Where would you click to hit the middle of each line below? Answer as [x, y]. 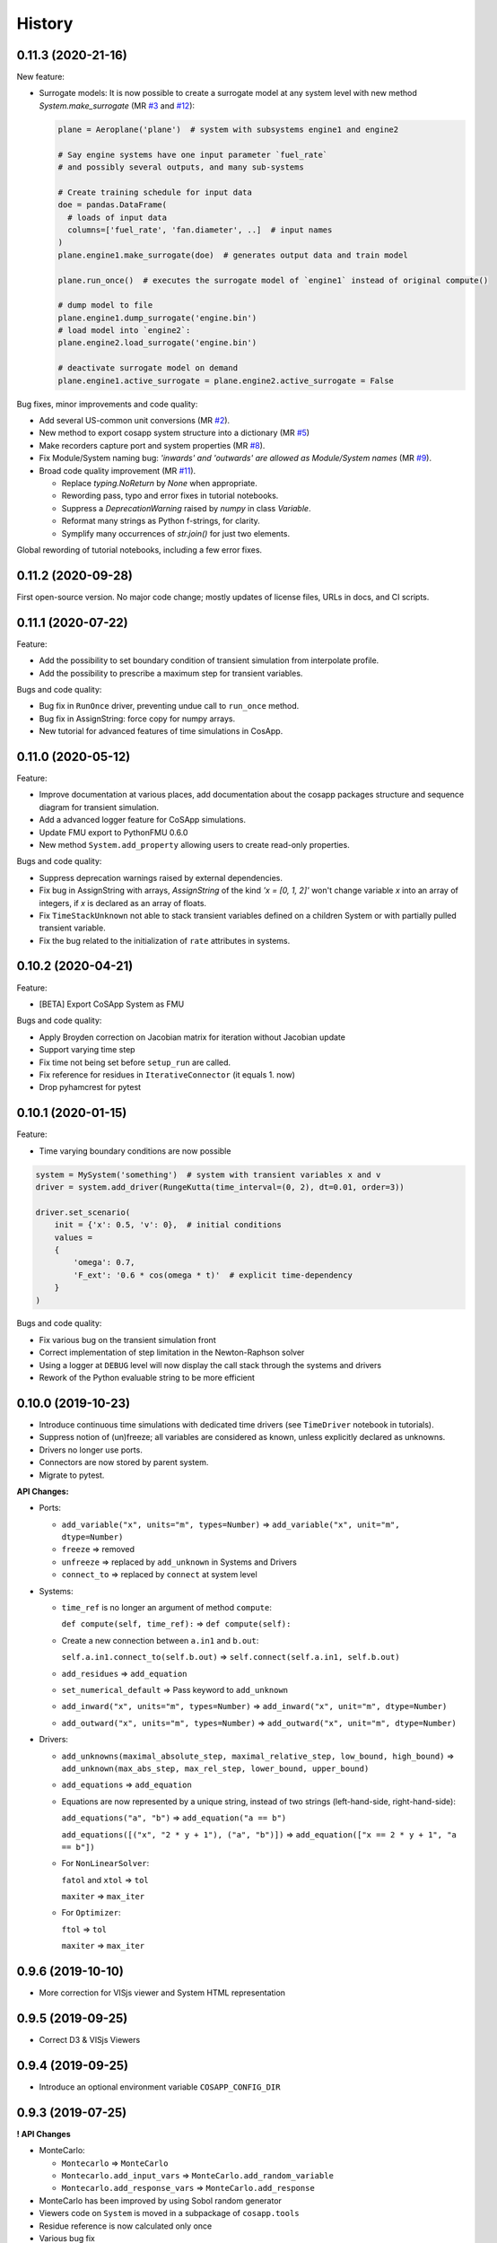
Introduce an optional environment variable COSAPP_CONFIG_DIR [160, 2087]
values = [74, 1237]
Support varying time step [87, 1050]
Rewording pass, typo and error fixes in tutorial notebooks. [170, 496]
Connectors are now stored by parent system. [124, 1462]
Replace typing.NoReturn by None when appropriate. [159, 483]
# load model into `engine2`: [124, 331]
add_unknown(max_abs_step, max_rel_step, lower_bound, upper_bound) [215, 1768]
